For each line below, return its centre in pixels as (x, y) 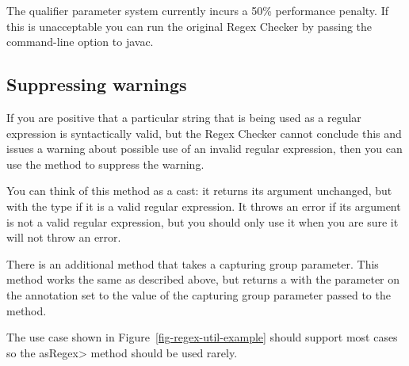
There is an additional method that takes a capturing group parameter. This (193, 263)
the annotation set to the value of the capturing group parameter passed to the (199, 294)
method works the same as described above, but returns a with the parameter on (203, 279)
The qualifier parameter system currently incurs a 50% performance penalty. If (197, 10)
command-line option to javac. (80, 42)
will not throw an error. (64, 237)
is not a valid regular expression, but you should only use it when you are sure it (203, 221)
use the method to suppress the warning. (105, 164)
